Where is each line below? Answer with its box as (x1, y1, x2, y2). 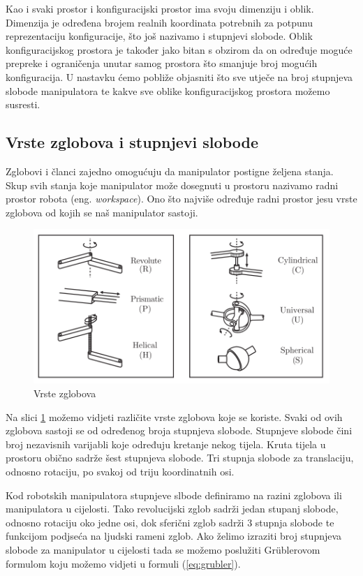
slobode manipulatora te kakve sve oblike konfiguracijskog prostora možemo (6, 83, 330, 98)
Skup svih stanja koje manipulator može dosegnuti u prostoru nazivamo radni (6, 177, 339, 192)
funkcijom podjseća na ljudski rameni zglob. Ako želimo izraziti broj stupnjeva (6, 529, 342, 543)
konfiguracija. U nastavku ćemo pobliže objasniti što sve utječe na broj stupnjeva (6, 69, 353, 84)
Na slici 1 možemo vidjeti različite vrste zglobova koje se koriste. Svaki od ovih (6, 409, 343, 424)
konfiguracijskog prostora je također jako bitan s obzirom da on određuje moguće (6, 42, 353, 57)
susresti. (6, 97, 40, 112)
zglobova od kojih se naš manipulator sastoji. (6, 205, 198, 219)
